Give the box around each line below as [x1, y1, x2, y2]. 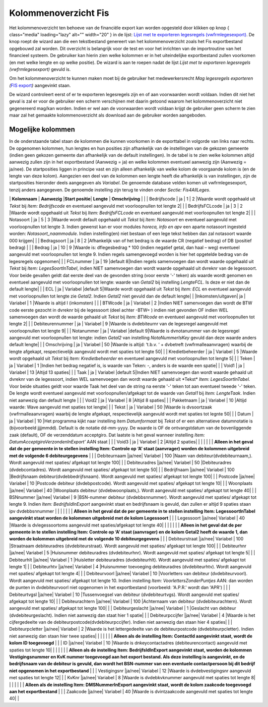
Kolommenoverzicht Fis [9, 7, 109, 18]
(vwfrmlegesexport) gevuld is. [9, 66, 71, 72]
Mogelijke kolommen [9, 125, 75, 134]
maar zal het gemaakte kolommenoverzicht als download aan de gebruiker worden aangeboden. [9, 112, 206, 118]
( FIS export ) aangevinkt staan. [9, 82, 71, 88]
